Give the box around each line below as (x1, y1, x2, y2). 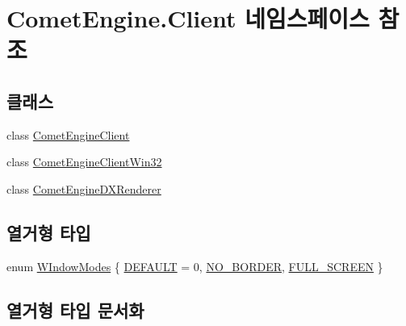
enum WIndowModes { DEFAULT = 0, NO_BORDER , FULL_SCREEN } (6, 257, 383, 274)
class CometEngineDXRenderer (6, 180, 161, 197)
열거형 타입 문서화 (6, 297, 144, 322)
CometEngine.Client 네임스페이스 (6, 2, 370, 35)
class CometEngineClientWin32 (6, 153, 162, 170)
